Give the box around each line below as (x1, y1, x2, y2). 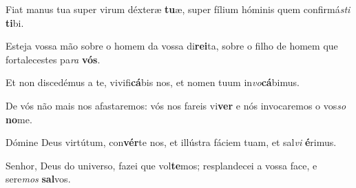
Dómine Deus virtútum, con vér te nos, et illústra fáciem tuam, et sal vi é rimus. (6, 135, 337, 149)
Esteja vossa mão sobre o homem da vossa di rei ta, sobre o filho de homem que (6, 39, 338, 53)
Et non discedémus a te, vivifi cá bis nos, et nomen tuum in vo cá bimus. (6, 75, 300, 90)
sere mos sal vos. (6, 171, 71, 186)
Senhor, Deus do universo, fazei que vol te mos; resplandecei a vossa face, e (6, 158, 317, 172)
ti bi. (6, 15, 24, 30)
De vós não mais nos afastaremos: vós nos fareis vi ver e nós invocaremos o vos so (6, 98, 346, 112)
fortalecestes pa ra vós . (6, 52, 101, 66)
